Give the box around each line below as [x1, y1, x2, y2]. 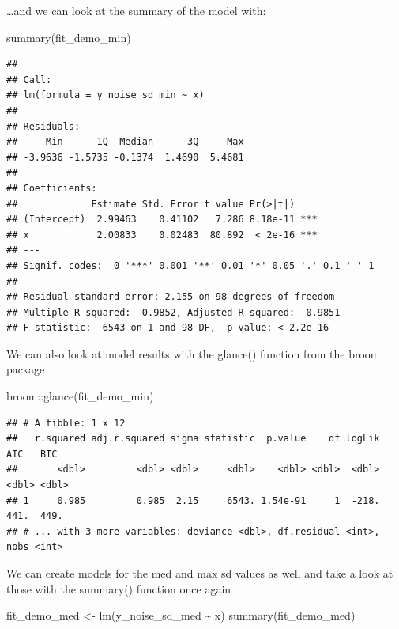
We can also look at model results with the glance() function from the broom [6, 345, 380, 362]
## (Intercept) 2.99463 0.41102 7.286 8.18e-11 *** [6, 214, 318, 225]
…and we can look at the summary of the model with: [6, 2, 266, 18]
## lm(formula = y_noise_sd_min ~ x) [6, 89, 205, 101]
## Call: [6, 74, 52, 85]
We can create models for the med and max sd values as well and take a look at [6, 565, 393, 581]
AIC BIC [6, 448, 58, 460]
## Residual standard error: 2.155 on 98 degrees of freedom [6, 291, 335, 303]
